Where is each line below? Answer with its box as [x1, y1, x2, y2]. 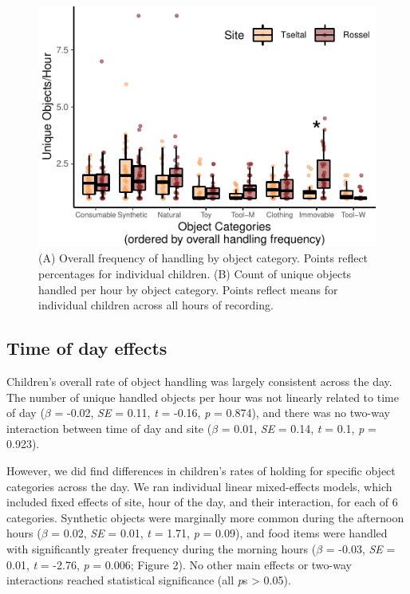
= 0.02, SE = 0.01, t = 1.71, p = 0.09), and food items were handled [51, 525, 388, 541]
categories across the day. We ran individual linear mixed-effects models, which [6, 478, 392, 494]
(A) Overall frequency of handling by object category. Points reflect [38, 250, 369, 266]
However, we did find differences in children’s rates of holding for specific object [6, 462, 396, 478]
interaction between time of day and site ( [6, 419, 212, 436]
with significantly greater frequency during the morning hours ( [6, 540, 317, 557]
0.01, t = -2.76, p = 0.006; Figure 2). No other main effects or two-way [6, 556, 352, 572]
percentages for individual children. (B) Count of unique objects [38, 266, 352, 282]
